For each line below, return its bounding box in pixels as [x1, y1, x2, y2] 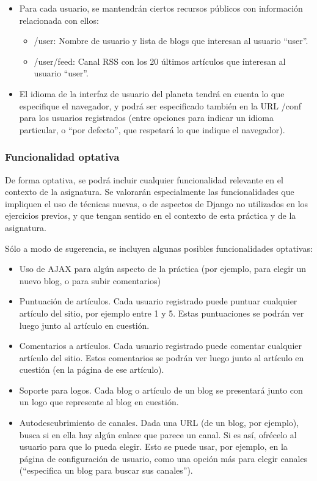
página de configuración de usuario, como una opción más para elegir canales [19, 452, 308, 464]
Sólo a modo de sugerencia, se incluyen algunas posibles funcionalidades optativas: [5, 241, 313, 254]
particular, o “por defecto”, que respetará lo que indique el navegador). [19, 123, 285, 136]
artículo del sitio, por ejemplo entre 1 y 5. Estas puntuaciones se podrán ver [19, 306, 304, 319]
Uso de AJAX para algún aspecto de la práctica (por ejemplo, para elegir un [19, 262, 306, 275]
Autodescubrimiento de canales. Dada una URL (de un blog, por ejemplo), [19, 416, 299, 429]
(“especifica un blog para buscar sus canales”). [19, 464, 193, 477]
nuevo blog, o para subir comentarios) [19, 274, 161, 287]
